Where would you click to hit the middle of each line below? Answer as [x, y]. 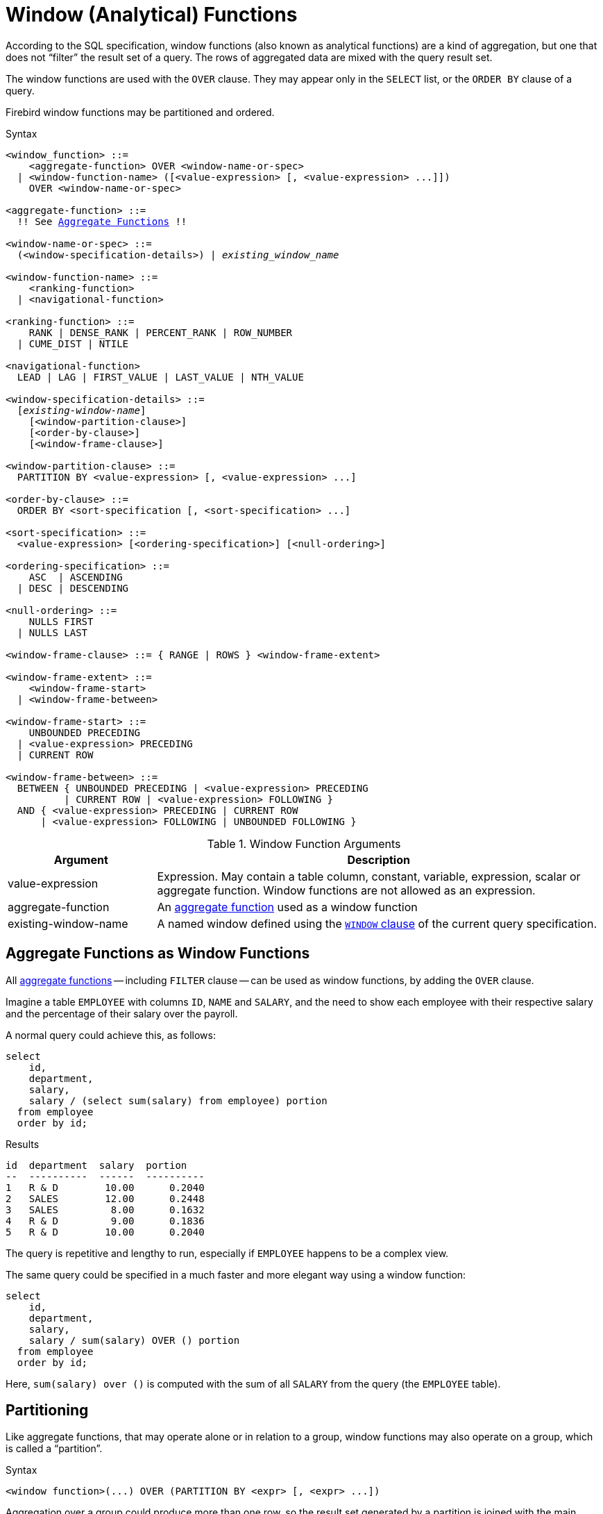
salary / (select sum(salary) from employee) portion [178, 1100]
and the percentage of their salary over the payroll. [122, 1013]
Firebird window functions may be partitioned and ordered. [140, 112]
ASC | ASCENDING [76, 577]
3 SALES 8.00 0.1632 [105, 1209]
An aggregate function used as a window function [287, 907]
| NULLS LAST [52, 632]
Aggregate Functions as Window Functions [158, 954]
